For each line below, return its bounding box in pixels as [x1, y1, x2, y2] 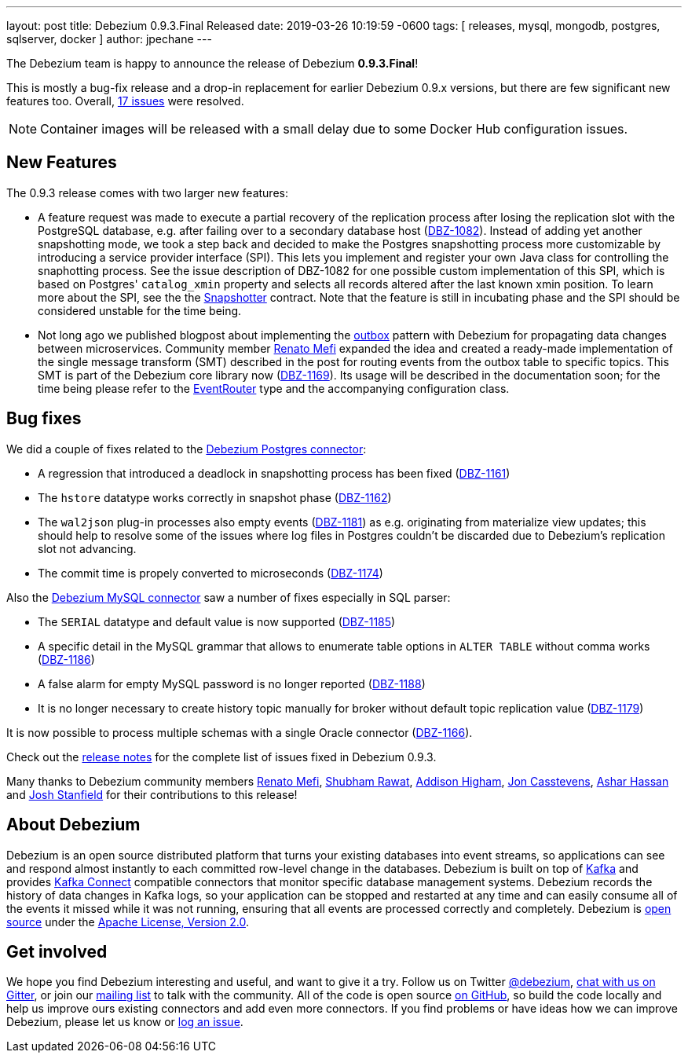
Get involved [6, 941, 108, 962]
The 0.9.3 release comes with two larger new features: [6, 185, 288, 200]
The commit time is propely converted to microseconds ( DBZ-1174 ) [38, 566, 383, 580]
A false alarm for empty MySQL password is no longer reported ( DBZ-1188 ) [38, 676, 426, 691]
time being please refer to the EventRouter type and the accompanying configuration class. [38, 381, 510, 395]
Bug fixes [6, 409, 82, 429]
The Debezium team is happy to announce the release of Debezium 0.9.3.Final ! [6, 57, 419, 70]
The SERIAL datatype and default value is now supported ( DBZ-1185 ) [38, 614, 396, 628]
